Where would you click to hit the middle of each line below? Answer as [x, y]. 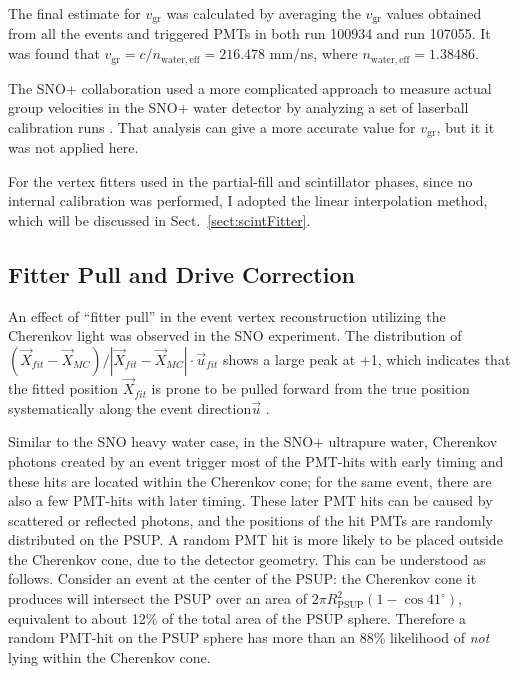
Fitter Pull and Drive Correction [181, 273]
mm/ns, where [313, 53]
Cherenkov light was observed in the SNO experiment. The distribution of [235, 335]
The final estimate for [74, 13]
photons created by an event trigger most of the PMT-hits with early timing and [256, 460]
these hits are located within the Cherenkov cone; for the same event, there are [250, 480]
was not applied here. [73, 147]
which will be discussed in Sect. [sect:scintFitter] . [159, 219]
